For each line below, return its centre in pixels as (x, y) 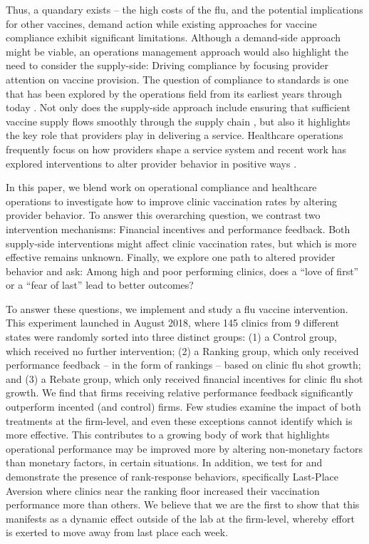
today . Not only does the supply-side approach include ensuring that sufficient (178, 107)
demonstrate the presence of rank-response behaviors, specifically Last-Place (172, 476)
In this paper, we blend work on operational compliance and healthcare (161, 187)
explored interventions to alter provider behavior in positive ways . (151, 163)
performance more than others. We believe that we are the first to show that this (183, 504)
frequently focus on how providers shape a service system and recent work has (176, 149)
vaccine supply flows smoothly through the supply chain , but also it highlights (178, 121)
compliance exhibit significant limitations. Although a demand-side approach (173, 37)
